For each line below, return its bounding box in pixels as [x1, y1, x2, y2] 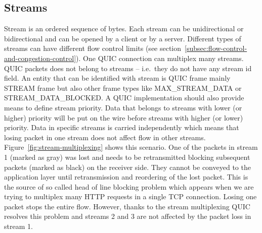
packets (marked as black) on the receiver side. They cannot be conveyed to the [4, 161, 251, 172]
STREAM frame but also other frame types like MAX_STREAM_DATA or [4, 82, 242, 93]
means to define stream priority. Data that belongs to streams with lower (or [4, 102, 242, 112]
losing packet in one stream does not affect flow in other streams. [4, 132, 206, 142]
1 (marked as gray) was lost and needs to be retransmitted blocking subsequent [4, 151, 250, 162]
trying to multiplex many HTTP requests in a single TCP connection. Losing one [4, 191, 257, 202]
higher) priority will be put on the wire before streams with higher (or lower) [4, 112, 243, 123]
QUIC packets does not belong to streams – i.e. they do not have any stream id [4, 63, 252, 73]
